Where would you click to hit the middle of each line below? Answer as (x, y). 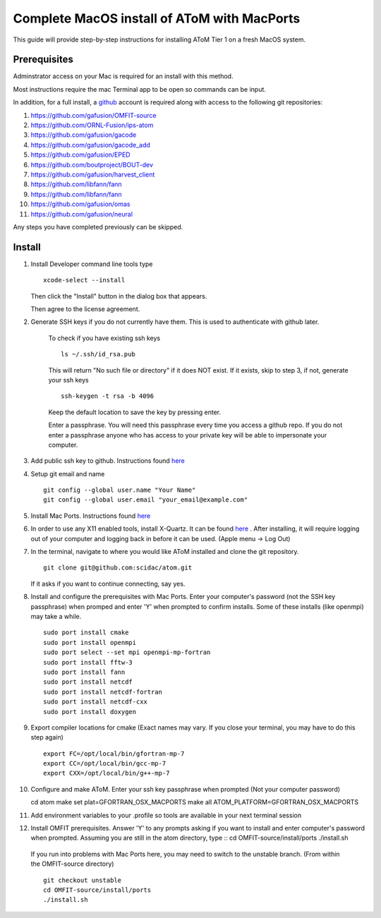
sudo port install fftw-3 (88, 662)
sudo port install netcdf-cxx (96, 702)
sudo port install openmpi (90, 642)
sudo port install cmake (86, 633)
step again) (47, 737)
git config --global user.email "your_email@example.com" (146, 500)
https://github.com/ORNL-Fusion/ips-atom (92, 125)
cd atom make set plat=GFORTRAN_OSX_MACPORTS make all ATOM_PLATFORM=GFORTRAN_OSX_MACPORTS (195, 802)
